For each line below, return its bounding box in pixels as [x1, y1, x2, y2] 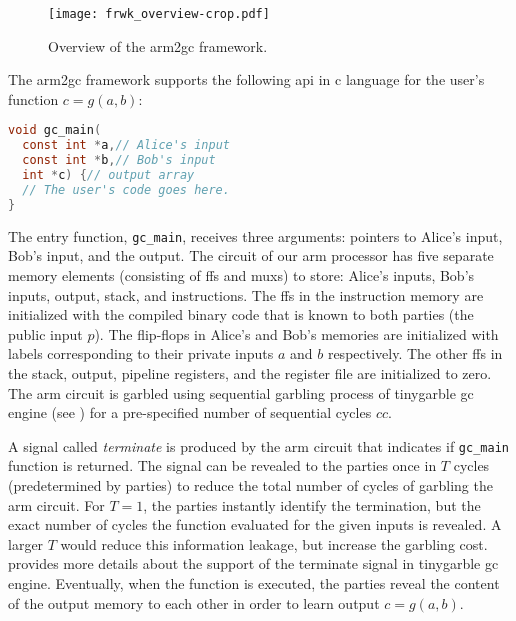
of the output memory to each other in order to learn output [8, 592, 380, 613]
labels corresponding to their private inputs [8, 343, 274, 364]
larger [8, 533, 44, 554]
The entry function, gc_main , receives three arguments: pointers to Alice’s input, [8, 225, 503, 246]
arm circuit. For [8, 494, 105, 515]
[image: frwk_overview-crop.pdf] [48, 7, 270, 21]
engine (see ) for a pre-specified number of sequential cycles [8, 402, 372, 423]
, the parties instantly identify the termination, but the [143, 494, 481, 515]
